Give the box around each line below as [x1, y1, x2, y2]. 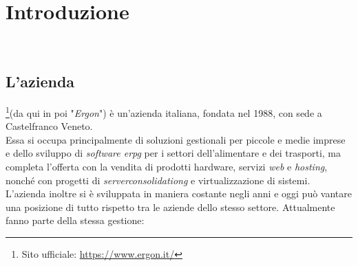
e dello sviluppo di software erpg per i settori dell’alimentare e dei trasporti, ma [6, 146, 341, 160]
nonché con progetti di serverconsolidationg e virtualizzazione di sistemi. [6, 173, 310, 187]
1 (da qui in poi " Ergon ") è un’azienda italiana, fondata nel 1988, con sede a [6, 103, 322, 120]
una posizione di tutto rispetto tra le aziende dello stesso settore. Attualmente [6, 199, 335, 214]
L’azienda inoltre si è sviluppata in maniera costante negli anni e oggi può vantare [6, 186, 352, 201]
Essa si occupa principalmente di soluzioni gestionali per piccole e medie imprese [6, 132, 346, 146]
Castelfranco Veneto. [6, 119, 93, 133]
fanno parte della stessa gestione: [6, 213, 145, 228]
